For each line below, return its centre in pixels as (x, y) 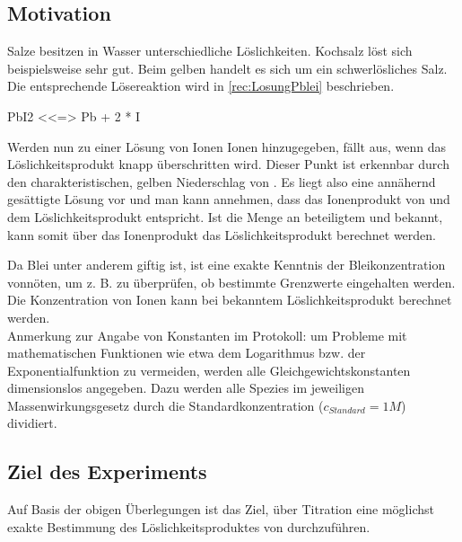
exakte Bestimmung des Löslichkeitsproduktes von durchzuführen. (189, 526)
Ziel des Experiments (107, 471)
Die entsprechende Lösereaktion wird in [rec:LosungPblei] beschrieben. (201, 86)
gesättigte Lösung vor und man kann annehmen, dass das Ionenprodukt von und (229, 199)
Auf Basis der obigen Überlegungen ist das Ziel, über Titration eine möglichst (221, 509)
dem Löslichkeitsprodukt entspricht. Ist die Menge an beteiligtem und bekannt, (225, 216)
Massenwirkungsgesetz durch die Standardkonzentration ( (166, 405)
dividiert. (32, 423)
